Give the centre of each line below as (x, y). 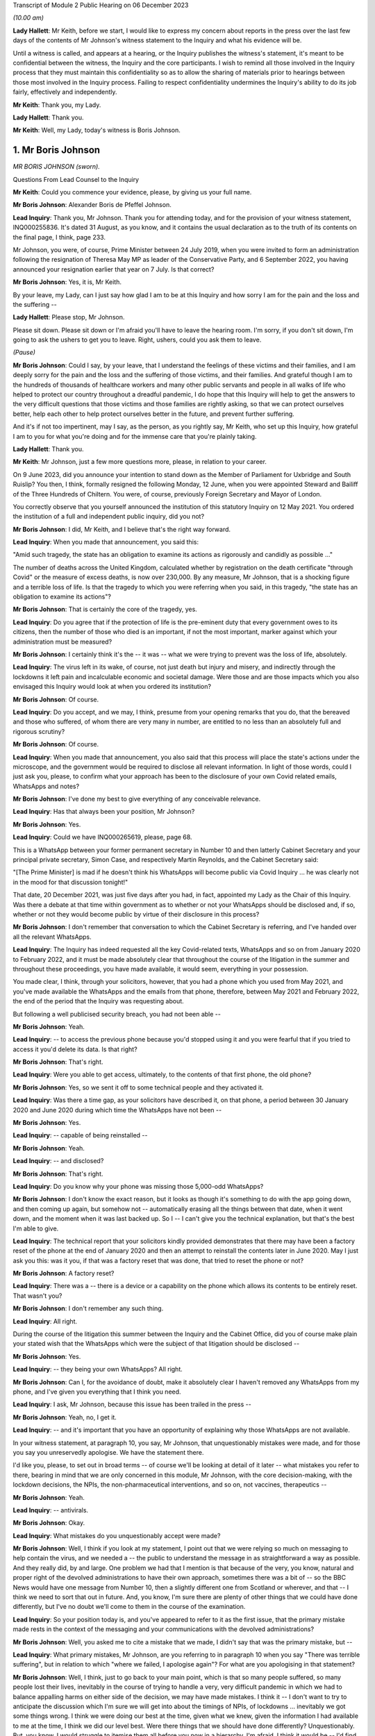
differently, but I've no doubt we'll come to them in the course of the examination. (129, 1607)
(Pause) (24, 352)
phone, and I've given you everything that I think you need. (97, 1392)
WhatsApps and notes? (46, 786)
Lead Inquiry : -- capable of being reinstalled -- (80, 1135)
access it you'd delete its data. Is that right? (75, 1049)
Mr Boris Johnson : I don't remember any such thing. (88, 1308)
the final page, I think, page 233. (59, 237)
